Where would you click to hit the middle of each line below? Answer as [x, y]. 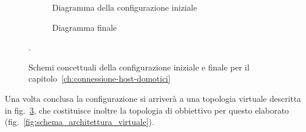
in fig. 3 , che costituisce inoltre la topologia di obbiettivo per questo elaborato [147, 110]
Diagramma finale [85, 27]
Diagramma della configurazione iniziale [125, 7]
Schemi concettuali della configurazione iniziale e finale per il [139, 67]
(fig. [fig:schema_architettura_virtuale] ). [79, 122]
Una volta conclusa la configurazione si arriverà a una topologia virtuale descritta [153, 98]
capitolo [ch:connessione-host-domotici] [100, 78]
